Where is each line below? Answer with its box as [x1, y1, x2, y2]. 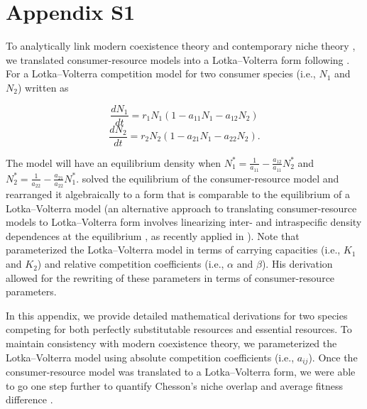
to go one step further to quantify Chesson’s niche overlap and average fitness [6, 378, 344, 393]
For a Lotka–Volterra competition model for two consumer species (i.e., [6, 66, 316, 81]
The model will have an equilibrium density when [6, 155, 221, 170]
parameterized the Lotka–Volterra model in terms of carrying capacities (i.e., [6, 242, 341, 257]
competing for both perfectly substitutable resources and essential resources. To [6, 322, 352, 337]
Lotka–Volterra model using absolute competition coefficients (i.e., [6, 349, 295, 364]
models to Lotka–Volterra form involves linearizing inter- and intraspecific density [6, 214, 362, 229]
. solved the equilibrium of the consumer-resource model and [76, 170, 339, 185]
